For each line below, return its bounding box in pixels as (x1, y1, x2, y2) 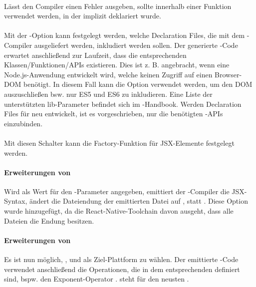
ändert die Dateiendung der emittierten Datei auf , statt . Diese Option (29, 196, 248, 206)
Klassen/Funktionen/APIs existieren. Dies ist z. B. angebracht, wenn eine (4, 59, 230, 70)
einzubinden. (4, 118, 43, 128)
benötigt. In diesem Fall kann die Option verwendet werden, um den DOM (23, 79, 253, 89)
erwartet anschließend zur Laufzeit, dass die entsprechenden (4, 49, 187, 60)
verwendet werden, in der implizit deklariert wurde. (4, 10, 161, 21)
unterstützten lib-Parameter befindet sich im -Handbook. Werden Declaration (4, 98, 242, 109)
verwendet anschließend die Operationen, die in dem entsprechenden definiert (4, 264, 240, 274)
